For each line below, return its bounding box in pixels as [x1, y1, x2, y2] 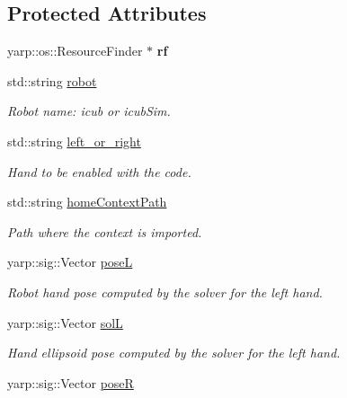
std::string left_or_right [7, 131, 141, 150]
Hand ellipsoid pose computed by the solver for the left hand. [7, 343, 341, 362]
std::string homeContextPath [7, 192, 167, 211]
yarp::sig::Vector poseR [7, 373, 134, 392]
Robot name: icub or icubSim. [7, 102, 171, 120]
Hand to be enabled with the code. [7, 162, 191, 181]
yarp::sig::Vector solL [7, 313, 123, 332]
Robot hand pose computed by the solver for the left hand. [7, 282, 323, 301]
